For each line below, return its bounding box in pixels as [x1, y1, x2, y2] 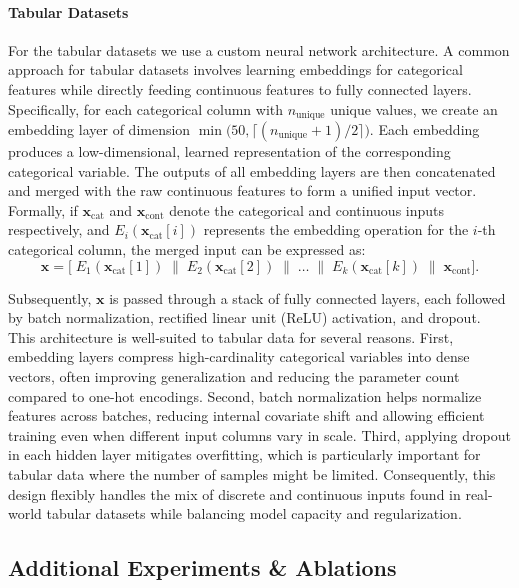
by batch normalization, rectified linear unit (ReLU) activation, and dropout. [8, 307, 481, 328]
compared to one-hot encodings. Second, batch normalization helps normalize [8, 385, 482, 406]
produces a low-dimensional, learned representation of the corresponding [8, 141, 451, 162]
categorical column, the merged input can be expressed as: [8, 239, 366, 259]
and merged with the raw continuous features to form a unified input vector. [8, 180, 477, 201]
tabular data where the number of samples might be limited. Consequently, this [8, 463, 496, 484]
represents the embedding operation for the [203, 219, 469, 240]
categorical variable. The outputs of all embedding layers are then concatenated [8, 160, 496, 181]
